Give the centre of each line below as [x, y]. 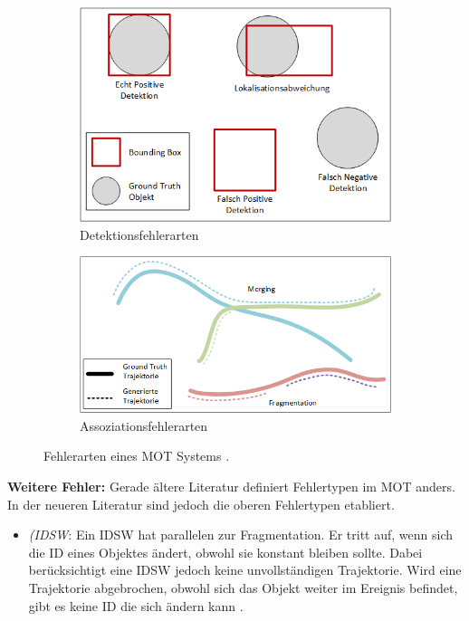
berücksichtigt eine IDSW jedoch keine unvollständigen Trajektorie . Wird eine [245, 570]
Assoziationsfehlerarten [144, 425]
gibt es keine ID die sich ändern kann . [136, 605]
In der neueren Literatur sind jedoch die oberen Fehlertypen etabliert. [201, 504]
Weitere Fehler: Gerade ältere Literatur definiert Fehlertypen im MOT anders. [231, 486]
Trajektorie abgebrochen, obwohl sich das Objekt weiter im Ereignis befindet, [243, 587]
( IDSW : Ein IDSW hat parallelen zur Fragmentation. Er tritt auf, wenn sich [240, 535]
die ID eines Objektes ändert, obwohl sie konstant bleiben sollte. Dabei [225, 552]
